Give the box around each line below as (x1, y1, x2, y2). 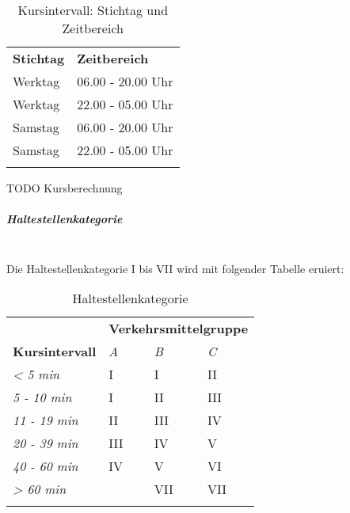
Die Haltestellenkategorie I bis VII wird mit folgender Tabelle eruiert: (6, 260, 344, 276)
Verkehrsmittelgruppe (108, 319, 249, 338)
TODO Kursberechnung (6, 180, 123, 196)
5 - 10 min (13, 388, 72, 407)
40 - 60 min (13, 457, 78, 476)
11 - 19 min (13, 411, 78, 430)
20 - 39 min (13, 434, 78, 453)
